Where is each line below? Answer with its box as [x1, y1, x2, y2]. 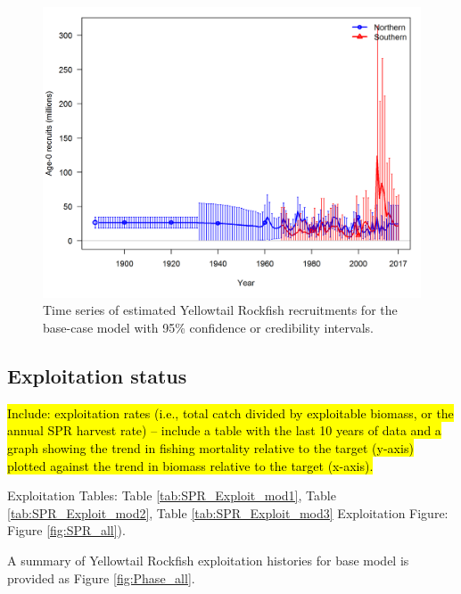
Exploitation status [7, 362, 187, 390]
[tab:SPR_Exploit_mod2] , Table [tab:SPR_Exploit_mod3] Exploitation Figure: [7, 503, 449, 522]
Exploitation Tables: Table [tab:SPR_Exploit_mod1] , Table [7, 486, 336, 505]
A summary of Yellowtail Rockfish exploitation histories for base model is [7, 551, 409, 569]
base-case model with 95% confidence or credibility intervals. [43, 318, 374, 337]
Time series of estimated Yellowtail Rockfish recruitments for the [43, 301, 398, 319]
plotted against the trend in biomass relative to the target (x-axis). [7, 456, 374, 474]
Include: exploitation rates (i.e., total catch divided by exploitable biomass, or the [7, 403, 454, 422]
